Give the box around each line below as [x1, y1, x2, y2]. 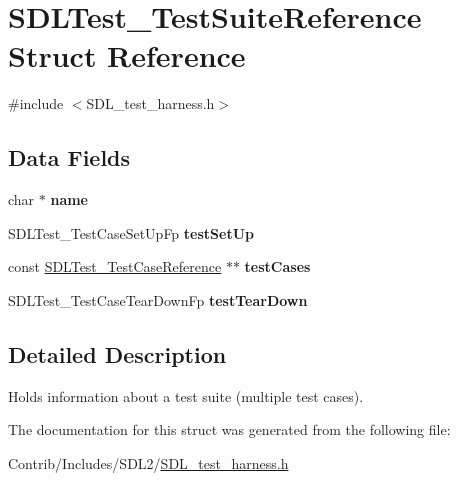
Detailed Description [8, 338, 227, 369]
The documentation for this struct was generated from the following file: [8, 419, 451, 440]
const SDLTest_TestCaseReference [8, 256, 222, 277]
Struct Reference [8, 35, 246, 76]
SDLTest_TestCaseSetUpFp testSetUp [8, 222, 254, 243]
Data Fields [8, 142, 131, 173]
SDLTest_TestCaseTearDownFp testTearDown [8, 289, 308, 310]
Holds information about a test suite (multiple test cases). [8, 385, 364, 406]
